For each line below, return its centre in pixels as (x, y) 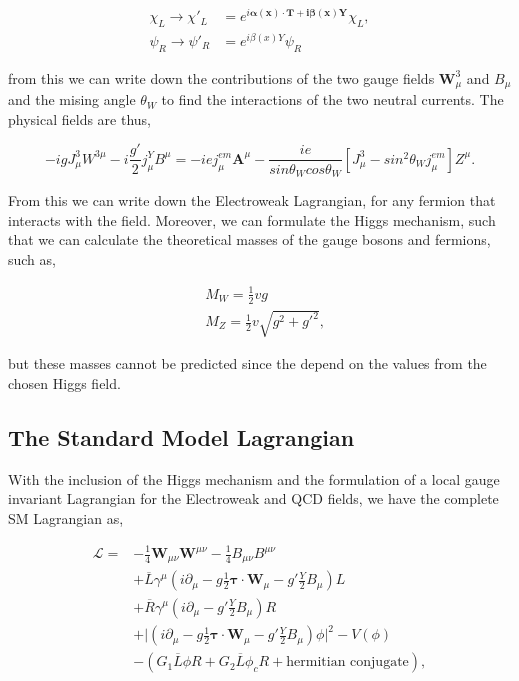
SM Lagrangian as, (66, 517)
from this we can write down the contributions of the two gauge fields (221, 77)
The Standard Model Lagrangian (181, 436)
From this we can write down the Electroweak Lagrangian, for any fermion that (252, 199)
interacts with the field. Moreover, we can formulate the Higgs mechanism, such (252, 219)
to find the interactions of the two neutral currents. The (332, 99)
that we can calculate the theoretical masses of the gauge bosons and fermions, (249, 239)
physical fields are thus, (79, 118)
